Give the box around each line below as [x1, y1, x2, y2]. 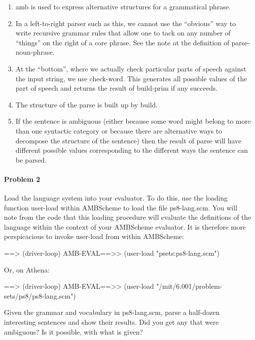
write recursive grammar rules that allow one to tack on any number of [15, 28, 231, 38]
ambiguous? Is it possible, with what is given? [4, 326, 143, 337]
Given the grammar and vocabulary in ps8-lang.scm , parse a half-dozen [4, 307, 220, 317]
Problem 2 [4, 173, 40, 184]
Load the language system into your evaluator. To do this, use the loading [4, 193, 228, 203]
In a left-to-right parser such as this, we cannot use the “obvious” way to [15, 18, 236, 28]
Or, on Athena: [4, 264, 50, 274]
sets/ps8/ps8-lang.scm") [4, 290, 76, 301]
